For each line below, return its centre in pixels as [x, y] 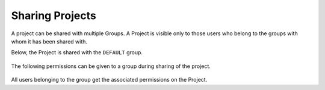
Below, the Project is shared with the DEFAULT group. [77, 52]
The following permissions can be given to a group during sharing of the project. [111, 66]
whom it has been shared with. [49, 41]
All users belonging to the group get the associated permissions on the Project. [109, 80]
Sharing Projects [54, 15]
